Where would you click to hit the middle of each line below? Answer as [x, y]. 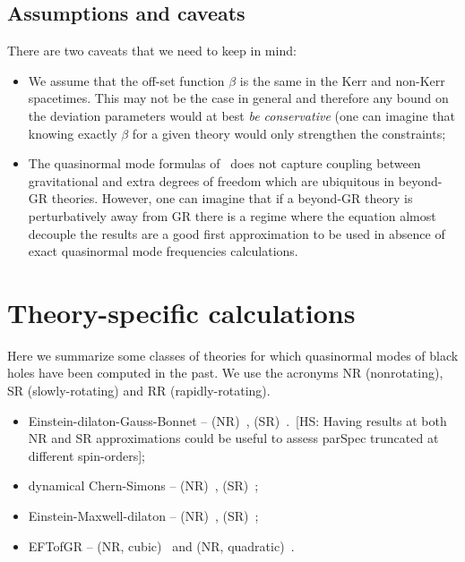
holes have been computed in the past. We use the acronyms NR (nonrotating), [225, 373]
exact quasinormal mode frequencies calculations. [163, 251]
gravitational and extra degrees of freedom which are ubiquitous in [211, 180]
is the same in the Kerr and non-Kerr [342, 80]
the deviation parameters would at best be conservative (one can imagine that [242, 115]
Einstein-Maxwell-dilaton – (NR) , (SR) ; [143, 516]
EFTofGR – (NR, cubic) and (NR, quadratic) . [161, 545]
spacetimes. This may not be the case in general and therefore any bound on [238, 98]
